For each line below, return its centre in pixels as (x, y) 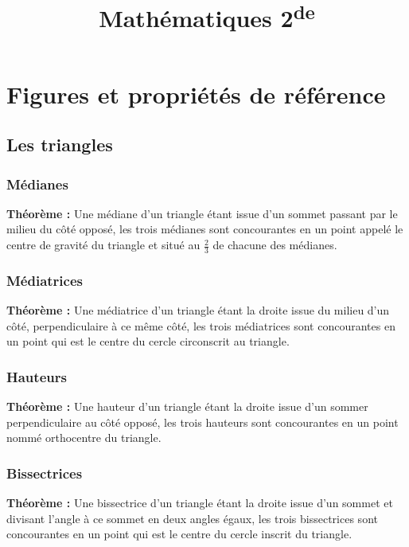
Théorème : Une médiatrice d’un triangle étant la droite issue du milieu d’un (198, 310)
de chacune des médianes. (275, 245)
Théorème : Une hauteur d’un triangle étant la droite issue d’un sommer (187, 406)
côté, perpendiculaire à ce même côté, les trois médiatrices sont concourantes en (201, 325)
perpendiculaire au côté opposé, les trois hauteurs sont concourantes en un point (203, 422)
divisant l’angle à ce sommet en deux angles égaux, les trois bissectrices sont (192, 518)
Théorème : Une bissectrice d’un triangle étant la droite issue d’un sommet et (200, 503)
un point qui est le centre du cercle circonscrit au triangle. (148, 341)
